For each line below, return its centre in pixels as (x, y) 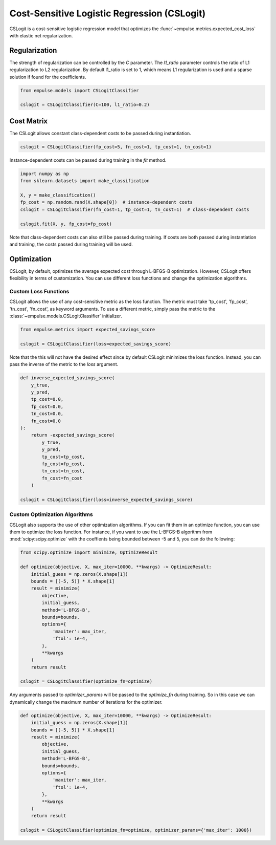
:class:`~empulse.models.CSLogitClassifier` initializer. (66, 316)
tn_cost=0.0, (47, 414)
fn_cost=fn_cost (62, 478)
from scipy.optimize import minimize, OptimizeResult (89, 552)
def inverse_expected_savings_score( (67, 378)
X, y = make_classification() (58, 195)
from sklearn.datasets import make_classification (85, 181)
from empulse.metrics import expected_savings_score (88, 330)
